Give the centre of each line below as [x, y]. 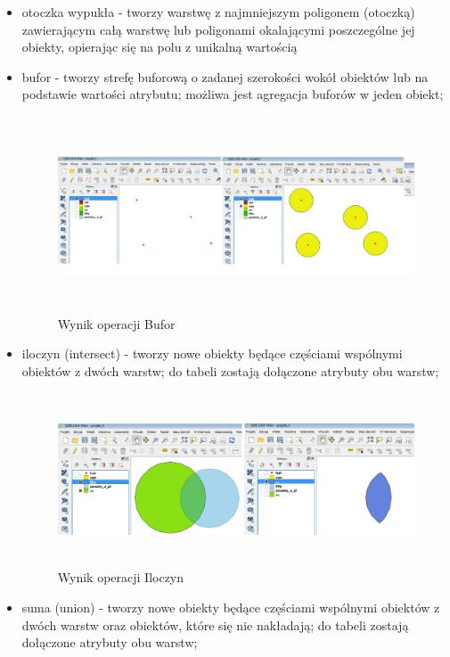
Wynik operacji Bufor [116, 323]
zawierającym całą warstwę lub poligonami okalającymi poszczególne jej [218, 29]
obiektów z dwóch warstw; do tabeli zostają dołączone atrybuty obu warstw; [230, 371]
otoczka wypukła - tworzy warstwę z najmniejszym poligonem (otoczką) [218, 12]
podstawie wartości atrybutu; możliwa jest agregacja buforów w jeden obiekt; [233, 94]
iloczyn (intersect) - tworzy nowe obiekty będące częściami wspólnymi [212, 353]
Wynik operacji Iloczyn [121, 577]
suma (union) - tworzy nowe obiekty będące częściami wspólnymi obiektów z [231, 608]
